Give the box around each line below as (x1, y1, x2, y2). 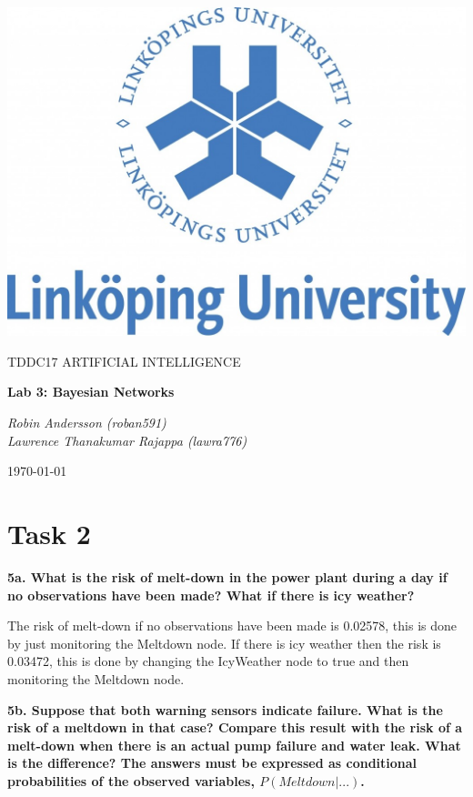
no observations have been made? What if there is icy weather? (7, 585, 415, 604)
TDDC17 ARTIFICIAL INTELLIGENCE (7, 351, 241, 370)
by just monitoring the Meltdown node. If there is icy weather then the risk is (7, 633, 441, 652)
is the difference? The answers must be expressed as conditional (7, 753, 418, 772)
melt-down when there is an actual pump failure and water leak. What (7, 735, 461, 754)
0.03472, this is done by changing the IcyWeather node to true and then (7, 651, 409, 671)
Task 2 (7, 515, 91, 552)
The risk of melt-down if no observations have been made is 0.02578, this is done (7, 616, 458, 635)
